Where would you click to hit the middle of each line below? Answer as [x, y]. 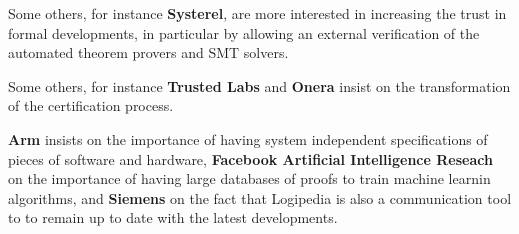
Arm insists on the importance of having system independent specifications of [248, 138]
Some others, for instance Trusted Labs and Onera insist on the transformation [259, 85]
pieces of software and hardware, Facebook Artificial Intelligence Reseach [250, 158]
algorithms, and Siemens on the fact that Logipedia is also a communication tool [260, 197]
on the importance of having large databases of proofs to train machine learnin [249, 178]
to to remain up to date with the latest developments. [173, 217]
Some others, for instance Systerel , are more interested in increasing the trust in [257, 13]
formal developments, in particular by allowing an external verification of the [244, 32]
